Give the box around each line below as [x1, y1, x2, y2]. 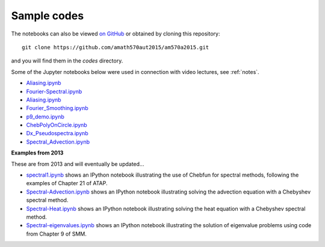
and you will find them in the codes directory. [11, 57, 123, 64]
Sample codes [11, 9, 84, 22]
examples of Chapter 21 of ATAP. [26, 180, 108, 187]
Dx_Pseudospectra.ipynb [26, 130, 88, 137]
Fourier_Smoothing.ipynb [26, 105, 88, 112]
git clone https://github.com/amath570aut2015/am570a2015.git [22, 44, 209, 50]
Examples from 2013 [11, 149, 64, 156]
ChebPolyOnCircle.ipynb [26, 121, 87, 129]
